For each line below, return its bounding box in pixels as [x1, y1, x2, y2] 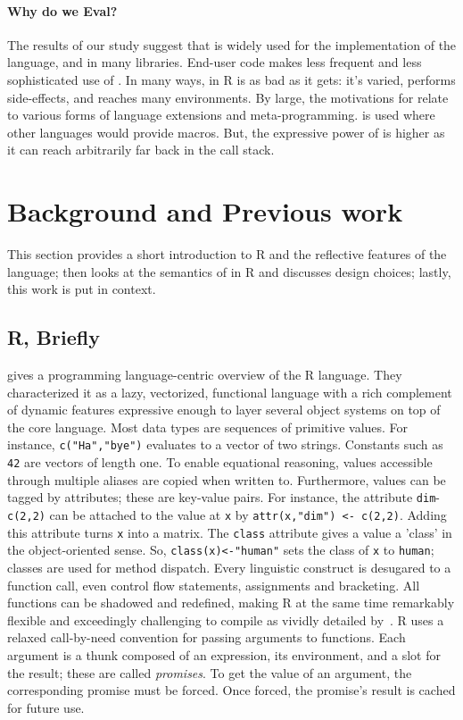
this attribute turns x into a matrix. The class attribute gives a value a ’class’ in [7, 523, 452, 541]
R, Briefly [7, 323, 100, 351]
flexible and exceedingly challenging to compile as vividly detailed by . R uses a [7, 610, 444, 629]
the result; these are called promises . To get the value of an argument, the [7, 663, 412, 682]
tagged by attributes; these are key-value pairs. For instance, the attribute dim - [7, 488, 440, 507]
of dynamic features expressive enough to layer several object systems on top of [7, 400, 441, 419]
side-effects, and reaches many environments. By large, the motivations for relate [7, 88, 449, 106]
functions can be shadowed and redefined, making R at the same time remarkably [7, 593, 455, 612]
